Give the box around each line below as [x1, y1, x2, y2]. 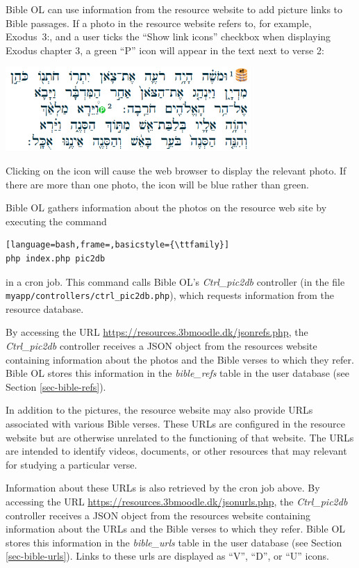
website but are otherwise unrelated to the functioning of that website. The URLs [6, 430, 354, 444]
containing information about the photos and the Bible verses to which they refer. [6, 352, 354, 366]
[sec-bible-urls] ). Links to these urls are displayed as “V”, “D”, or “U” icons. [6, 549, 329, 563]
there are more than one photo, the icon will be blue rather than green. [6, 177, 309, 191]
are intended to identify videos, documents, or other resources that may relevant [6, 444, 347, 458]
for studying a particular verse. [6, 457, 137, 471]
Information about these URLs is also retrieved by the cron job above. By [6, 480, 320, 495]
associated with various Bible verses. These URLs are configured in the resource [6, 416, 346, 431]
